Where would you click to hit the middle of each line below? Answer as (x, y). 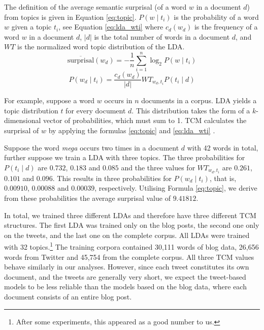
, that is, (223, 178)
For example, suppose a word (49, 100)
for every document (96, 110)
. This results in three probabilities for (112, 178)
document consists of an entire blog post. (68, 296)
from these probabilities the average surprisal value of (87, 198)
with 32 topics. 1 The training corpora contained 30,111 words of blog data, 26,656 (131, 246)
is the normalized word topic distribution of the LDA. (101, 47)
